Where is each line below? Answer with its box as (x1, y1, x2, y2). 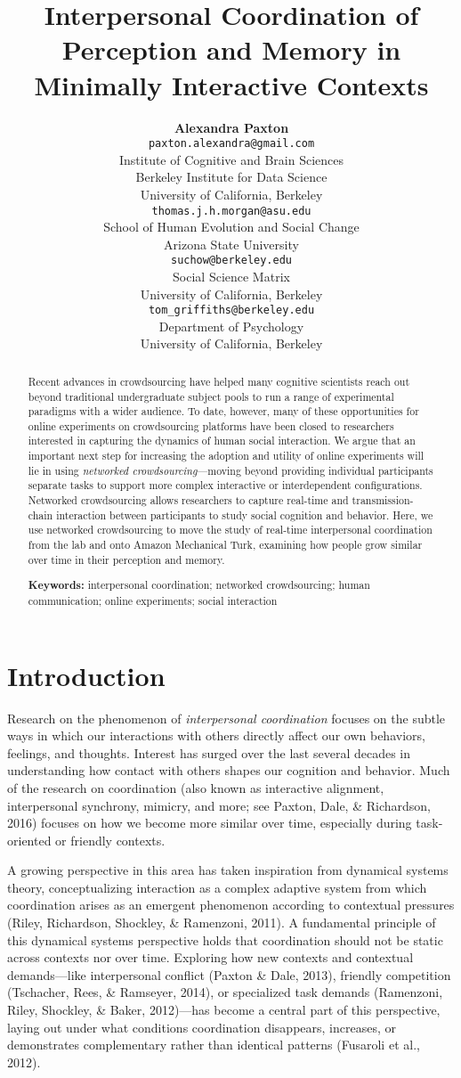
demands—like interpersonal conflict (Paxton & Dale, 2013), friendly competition (7, 965, 451, 984)
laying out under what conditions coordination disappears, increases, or (7, 1017, 396, 1036)
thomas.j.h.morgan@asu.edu (151, 204, 311, 217)
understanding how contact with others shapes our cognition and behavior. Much (7, 761, 450, 780)
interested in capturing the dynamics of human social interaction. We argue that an (28, 433, 416, 448)
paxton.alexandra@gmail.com (148, 137, 315, 151)
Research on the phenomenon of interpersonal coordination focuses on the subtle (7, 708, 446, 727)
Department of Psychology (158, 316, 304, 335)
